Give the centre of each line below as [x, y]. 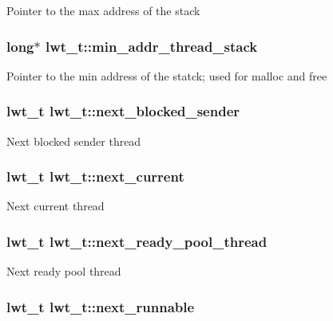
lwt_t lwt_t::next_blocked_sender [123, 111]
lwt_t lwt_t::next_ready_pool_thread [137, 241]
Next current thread [55, 206]
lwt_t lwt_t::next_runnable [101, 306]
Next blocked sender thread [74, 141]
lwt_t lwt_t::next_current [95, 176]
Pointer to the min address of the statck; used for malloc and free [167, 75]
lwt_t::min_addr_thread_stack [151, 46]
